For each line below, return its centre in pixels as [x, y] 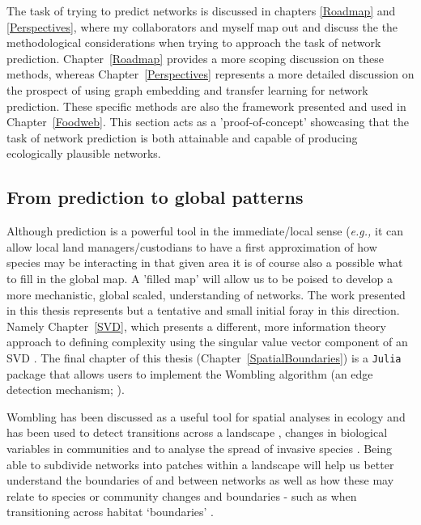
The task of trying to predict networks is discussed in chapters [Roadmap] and [201, 11]
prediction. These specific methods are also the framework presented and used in [206, 106]
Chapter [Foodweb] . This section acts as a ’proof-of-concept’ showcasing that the [208, 122]
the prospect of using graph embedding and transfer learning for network [187, 89]
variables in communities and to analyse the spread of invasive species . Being [200, 448]
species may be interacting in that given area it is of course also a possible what [205, 262]
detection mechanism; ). [66, 390]
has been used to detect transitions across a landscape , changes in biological [197, 432]
